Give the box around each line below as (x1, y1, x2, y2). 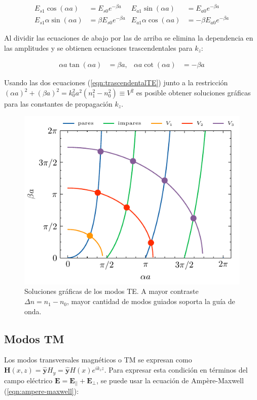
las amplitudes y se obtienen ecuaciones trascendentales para (4, 42, 193, 53)
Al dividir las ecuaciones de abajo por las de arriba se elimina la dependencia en (4, 32, 253, 43)
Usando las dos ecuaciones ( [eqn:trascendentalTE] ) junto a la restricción (4, 77, 228, 88)
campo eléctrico (4, 375, 53, 385)
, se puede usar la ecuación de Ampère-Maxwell (96, 375, 244, 385)
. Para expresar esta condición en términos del (104, 364, 248, 375)
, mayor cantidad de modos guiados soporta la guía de (67, 296, 235, 307)
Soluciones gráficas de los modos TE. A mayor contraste (24, 286, 199, 296)
